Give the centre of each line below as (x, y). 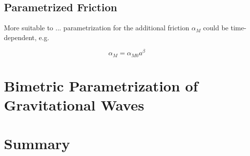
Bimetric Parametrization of (101, 86)
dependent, (20, 37)
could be (216, 28)
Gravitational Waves (74, 105)
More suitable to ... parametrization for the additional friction (97, 28)
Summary (37, 143)
